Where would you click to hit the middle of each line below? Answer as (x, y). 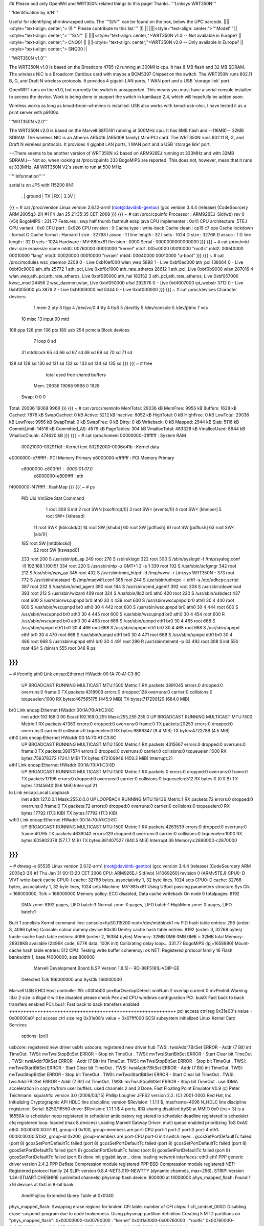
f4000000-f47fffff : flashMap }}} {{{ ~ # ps (52, 487)
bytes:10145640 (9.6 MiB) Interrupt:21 (59, 786)
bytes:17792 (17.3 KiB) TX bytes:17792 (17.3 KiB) (69, 813)
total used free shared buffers (76, 375)
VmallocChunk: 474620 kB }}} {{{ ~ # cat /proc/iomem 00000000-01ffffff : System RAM (98, 435)
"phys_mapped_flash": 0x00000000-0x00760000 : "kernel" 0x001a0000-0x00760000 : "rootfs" (107, 1221)
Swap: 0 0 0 (33, 397)
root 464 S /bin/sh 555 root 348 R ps (58, 648)
